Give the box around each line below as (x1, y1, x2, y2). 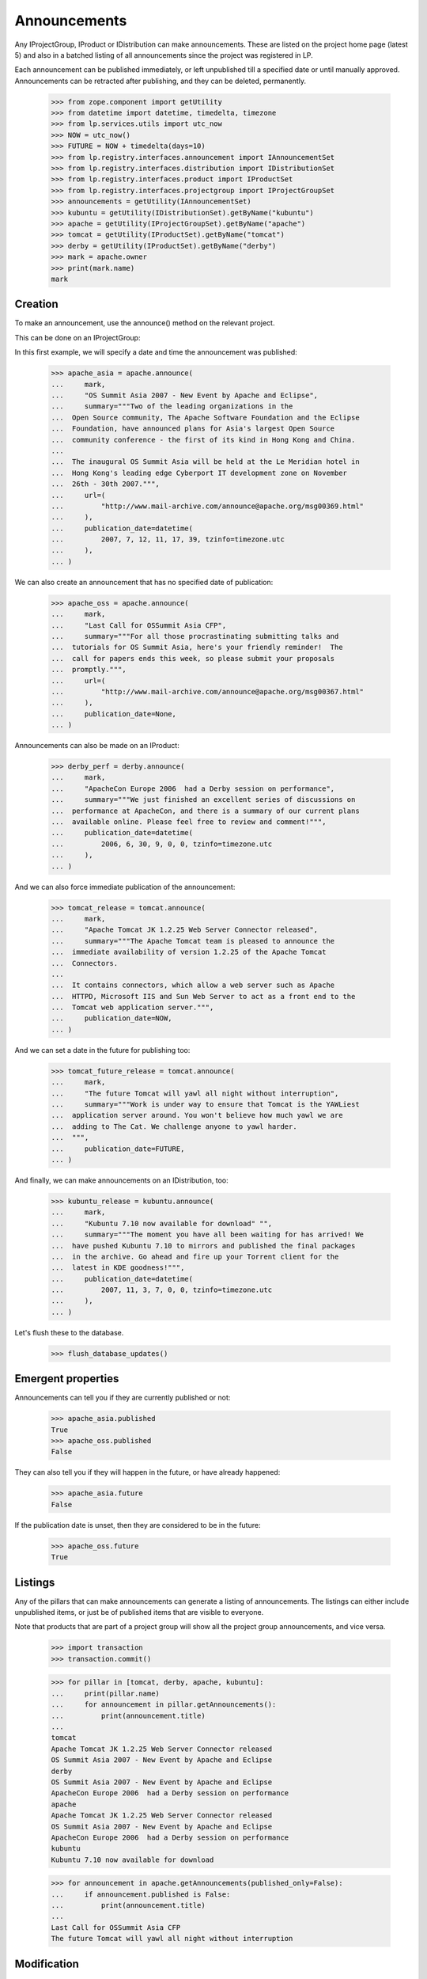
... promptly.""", (51, 665, 127, 674)
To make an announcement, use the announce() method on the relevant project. (14, 318, 275, 328)
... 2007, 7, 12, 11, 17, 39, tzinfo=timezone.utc (51, 535, 285, 544)
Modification (14, 1957, 79, 1970)
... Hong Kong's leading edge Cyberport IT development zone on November (51, 468, 348, 477)
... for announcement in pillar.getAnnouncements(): (51, 1700, 277, 1709)
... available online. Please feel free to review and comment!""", (51, 818, 327, 826)
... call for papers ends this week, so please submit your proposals (51, 654, 335, 663)
